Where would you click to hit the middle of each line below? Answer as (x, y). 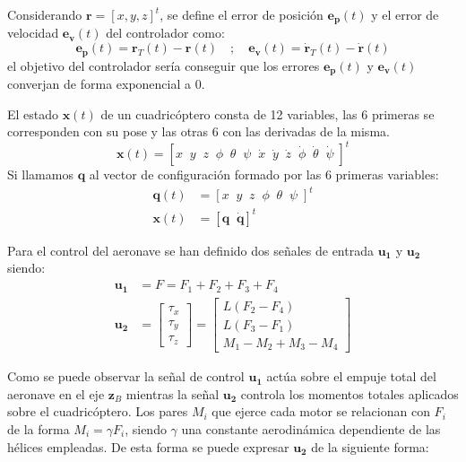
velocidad (33, 33)
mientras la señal (173, 393)
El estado (33, 113)
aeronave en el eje (56, 393)
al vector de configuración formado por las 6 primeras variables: (264, 174)
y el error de (405, 14)
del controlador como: (165, 33)
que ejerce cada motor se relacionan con (321, 411)
